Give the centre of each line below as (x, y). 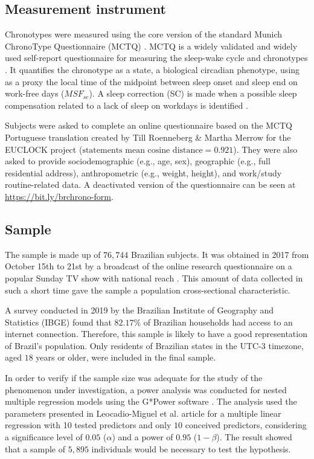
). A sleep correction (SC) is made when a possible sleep (193, 93)
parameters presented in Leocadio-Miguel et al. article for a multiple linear (143, 413)
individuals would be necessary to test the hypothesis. (191, 448)
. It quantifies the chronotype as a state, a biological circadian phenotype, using (152, 69)
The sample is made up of (53, 254)
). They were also (265, 149)
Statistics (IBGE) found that (58, 322)
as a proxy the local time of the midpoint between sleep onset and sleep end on (151, 81)
